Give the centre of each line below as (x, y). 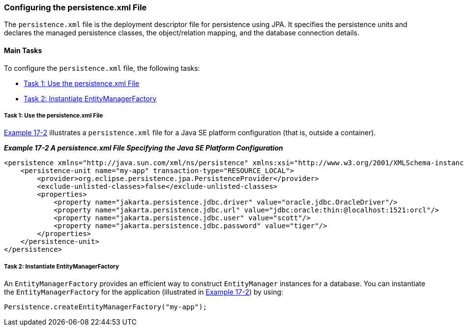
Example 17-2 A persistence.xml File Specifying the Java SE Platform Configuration (144, 148)
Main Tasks (23, 50)
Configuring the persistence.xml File (75, 7)
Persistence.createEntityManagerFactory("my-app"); (106, 307)
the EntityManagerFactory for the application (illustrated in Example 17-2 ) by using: (144, 292)
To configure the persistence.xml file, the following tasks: (102, 68)
